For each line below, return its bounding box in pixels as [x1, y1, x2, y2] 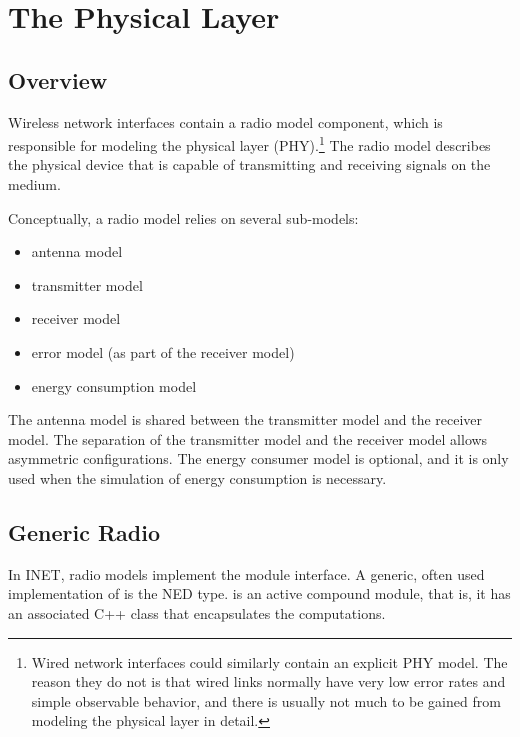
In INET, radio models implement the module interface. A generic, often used [8, 563, 485, 584]
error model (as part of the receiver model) [31, 341, 295, 362]
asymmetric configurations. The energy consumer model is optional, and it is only [8, 448, 509, 469]
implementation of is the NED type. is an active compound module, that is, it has [8, 583, 511, 604]
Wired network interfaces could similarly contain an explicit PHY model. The [31, 651, 508, 672]
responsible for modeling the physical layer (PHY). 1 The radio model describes [8, 132, 491, 155]
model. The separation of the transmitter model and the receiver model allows [8, 428, 488, 449]
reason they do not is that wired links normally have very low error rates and [31, 671, 506, 692]
